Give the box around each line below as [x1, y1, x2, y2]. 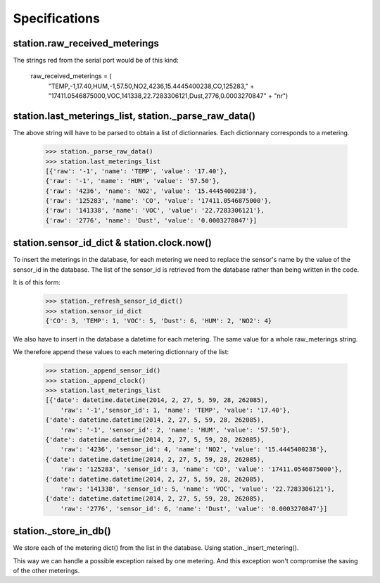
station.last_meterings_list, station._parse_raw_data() [13, 110, 256, 123]
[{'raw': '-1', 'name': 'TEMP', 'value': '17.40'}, [45, 167, 228, 175]
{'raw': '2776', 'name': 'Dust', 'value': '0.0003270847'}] [45, 216, 258, 225]
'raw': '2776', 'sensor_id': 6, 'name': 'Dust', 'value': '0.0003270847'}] [60, 504, 328, 513]
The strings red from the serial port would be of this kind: [13, 56, 179, 65]
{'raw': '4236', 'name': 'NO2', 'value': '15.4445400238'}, [45, 187, 258, 195]
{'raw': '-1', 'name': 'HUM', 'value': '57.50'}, [45, 177, 220, 185]
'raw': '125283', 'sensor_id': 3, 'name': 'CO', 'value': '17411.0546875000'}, [60, 465, 343, 473]
